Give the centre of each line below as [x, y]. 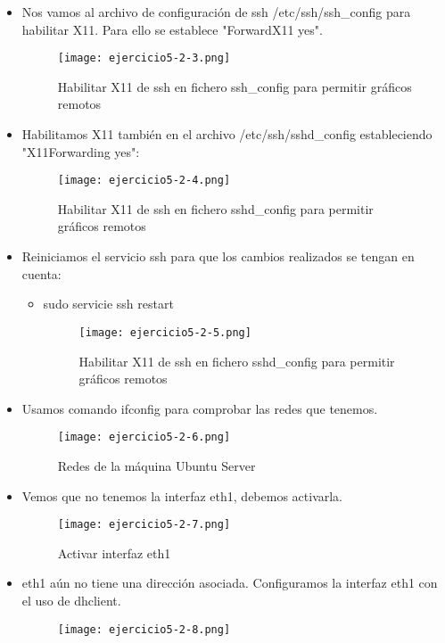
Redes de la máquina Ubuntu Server [157, 465]
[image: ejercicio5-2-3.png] [144, 58]
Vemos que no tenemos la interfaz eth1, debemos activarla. [182, 495]
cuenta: [41, 273]
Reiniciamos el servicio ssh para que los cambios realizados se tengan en [218, 256]
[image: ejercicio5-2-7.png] [144, 525]
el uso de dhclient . [71, 600]
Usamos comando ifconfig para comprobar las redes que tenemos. [200, 408]
